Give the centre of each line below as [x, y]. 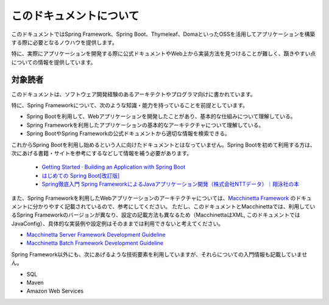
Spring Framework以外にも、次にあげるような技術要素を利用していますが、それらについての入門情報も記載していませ [159, 254]
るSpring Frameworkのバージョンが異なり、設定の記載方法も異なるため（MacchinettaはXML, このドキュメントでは [156, 215]
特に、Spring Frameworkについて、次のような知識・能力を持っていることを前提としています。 [130, 105]
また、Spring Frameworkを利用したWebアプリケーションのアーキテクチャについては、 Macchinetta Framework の [154, 198]
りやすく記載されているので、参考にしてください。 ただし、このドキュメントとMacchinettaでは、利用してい [179, 206]
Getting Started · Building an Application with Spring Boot [114, 167]
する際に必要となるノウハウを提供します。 [65, 42]
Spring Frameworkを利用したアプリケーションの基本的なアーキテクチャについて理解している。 [145, 125]
